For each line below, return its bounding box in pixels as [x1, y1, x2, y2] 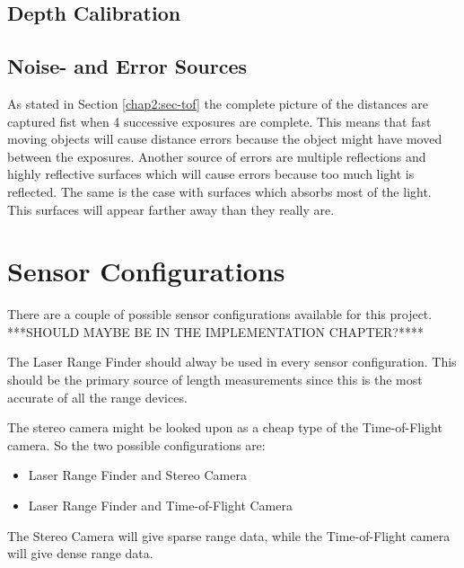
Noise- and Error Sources [7, 52, 248, 80]
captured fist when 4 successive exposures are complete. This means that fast [7, 111, 432, 130]
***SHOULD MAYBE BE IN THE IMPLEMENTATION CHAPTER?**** [7, 322, 424, 341]
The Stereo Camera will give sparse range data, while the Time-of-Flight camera [7, 526, 451, 545]
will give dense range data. [7, 544, 153, 563]
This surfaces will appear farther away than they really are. [7, 200, 335, 218]
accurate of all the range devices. [7, 387, 188, 406]
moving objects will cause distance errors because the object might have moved [7, 129, 442, 148]
